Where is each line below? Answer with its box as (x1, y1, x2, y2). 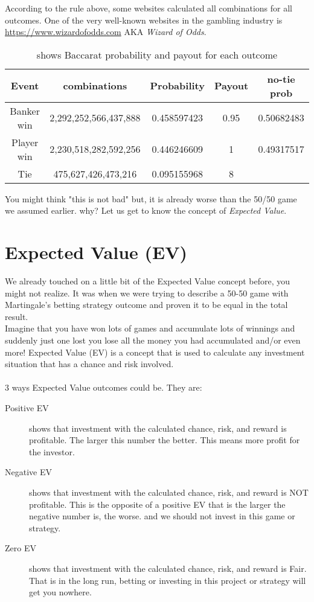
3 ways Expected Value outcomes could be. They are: (5, 381, 202, 394)
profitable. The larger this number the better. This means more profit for (29, 434, 300, 446)
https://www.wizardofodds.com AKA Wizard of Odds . (5, 25, 207, 38)
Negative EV (5, 466, 52, 478)
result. (5, 310, 28, 322)
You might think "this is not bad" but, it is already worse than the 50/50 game (5, 192, 297, 205)
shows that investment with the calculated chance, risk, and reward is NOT (29, 486, 309, 498)
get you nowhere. (29, 586, 92, 598)
